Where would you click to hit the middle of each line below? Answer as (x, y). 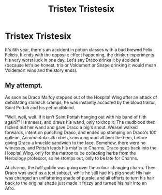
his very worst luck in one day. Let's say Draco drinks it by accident (72, 60)
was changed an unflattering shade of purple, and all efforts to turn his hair (80, 178)
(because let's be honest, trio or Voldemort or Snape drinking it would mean (81, 65)
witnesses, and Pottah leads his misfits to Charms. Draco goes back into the (81, 148)
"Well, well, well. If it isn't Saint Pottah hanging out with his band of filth (76, 117)
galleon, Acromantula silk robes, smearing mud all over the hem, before (76, 137)
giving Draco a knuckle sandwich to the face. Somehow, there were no (75, 143)
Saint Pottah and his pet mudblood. (40, 107)
